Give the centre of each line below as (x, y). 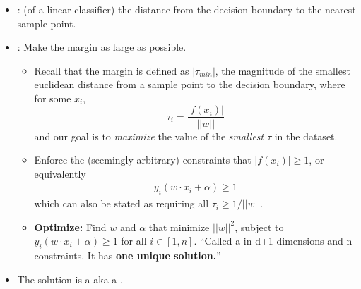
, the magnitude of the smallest (283, 70)
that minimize (179, 227)
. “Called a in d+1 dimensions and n (273, 241)
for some (53, 98)
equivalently (60, 173)
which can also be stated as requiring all (122, 203)
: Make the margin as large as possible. (102, 47)
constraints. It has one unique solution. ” (128, 256)
